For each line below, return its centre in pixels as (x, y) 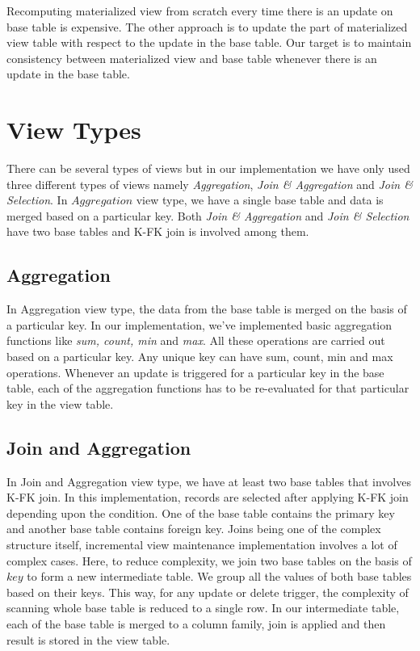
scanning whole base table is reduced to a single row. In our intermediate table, (203, 608)
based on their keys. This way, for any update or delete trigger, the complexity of (208, 592)
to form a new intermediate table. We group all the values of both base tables (219, 576)
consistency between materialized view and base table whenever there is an (192, 58)
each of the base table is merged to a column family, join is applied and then (196, 623)
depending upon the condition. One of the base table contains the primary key (201, 512)
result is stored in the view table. (88, 639)
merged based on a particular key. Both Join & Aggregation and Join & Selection (208, 215)
